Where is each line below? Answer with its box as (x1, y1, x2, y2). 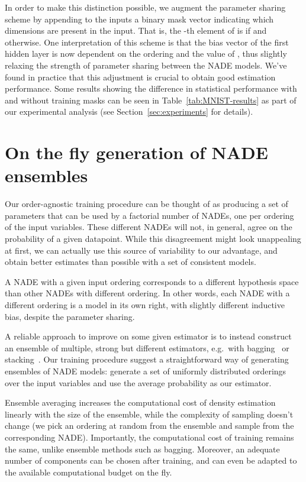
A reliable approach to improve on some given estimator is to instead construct (5, 330, 292, 342)
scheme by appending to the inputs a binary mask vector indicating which (5, 12, 274, 25)
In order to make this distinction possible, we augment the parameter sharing (5, 1, 286, 13)
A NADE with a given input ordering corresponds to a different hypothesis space (5, 275, 299, 287)
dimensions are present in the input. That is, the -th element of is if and (5, 24, 267, 37)
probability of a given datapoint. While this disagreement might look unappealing (5, 232, 301, 245)
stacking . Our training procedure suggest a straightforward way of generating (5, 353, 289, 365)
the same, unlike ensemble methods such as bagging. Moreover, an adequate (5, 442, 280, 455)
